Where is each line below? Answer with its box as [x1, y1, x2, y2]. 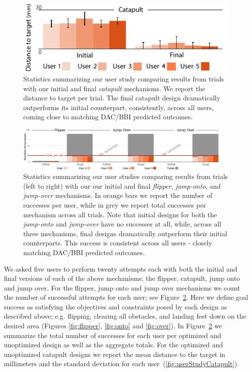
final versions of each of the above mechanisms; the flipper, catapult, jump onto [4, 273, 240, 283]
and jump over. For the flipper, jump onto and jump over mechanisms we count [4, 282, 240, 292]
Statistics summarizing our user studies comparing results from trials [23, 171, 228, 181]
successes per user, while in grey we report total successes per [23, 199, 206, 210]
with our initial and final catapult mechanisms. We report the [23, 83, 205, 93]
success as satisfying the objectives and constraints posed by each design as [4, 301, 227, 311]
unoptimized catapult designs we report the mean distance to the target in [4, 349, 225, 359]
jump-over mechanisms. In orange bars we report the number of [23, 190, 213, 200]
